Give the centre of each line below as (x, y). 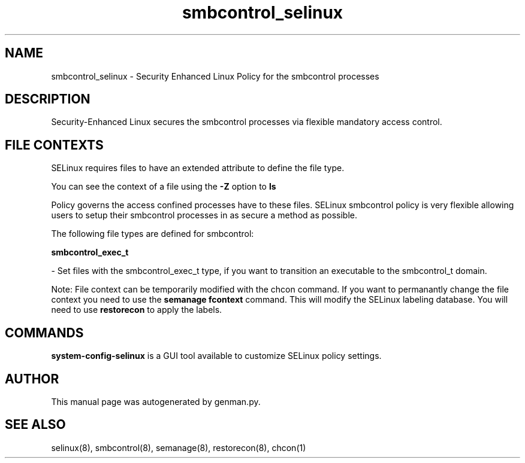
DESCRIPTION (48, 99)
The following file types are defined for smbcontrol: (153, 234)
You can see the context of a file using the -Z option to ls (164, 187)
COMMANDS (44, 333)
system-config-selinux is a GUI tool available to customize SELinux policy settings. (216, 356)
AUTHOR (32, 379)
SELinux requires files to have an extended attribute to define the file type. (198, 168)
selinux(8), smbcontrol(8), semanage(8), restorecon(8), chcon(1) (179, 447)
